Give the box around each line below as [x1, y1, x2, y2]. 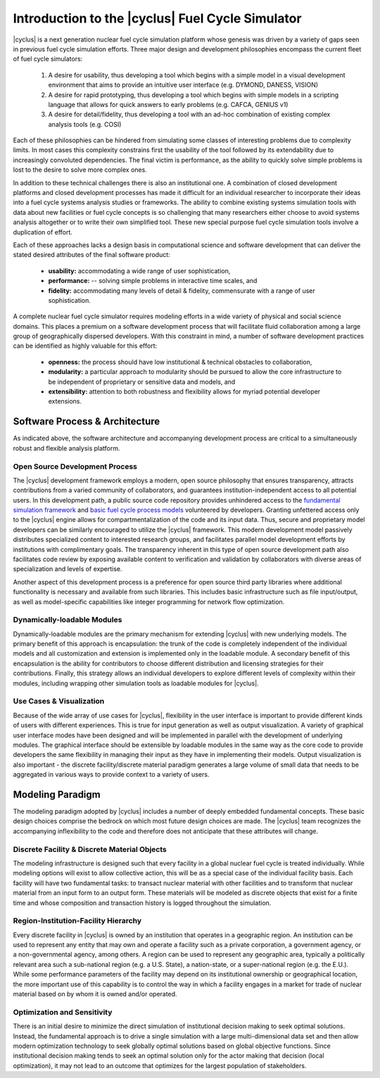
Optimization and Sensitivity [13, 1007, 113, 1017]
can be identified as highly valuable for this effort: [13, 341, 158, 350]
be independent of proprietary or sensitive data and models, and [48, 377, 236, 386]
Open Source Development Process [13, 461, 137, 471]
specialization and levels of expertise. [13, 565, 122, 573]
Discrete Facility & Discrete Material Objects [13, 844, 167, 854]
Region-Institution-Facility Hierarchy [13, 916, 142, 926]
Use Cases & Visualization [13, 696, 105, 706]
